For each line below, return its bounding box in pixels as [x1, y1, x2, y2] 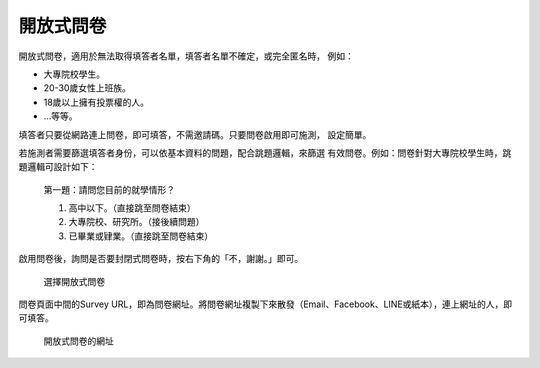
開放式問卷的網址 [43, 335, 114, 347]
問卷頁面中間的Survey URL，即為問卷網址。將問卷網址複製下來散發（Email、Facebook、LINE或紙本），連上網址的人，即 [18, 298, 513, 310]
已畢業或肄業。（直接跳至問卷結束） [68, 230, 214, 242]
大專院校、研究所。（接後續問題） [68, 216, 205, 228]
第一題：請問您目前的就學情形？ [43, 183, 175, 195]
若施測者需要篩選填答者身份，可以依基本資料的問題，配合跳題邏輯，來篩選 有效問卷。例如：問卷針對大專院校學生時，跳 [18, 146, 512, 159]
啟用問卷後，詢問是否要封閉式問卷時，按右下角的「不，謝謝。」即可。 [18, 253, 304, 265]
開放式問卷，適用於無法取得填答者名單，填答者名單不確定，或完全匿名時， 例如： [18, 50, 354, 62]
